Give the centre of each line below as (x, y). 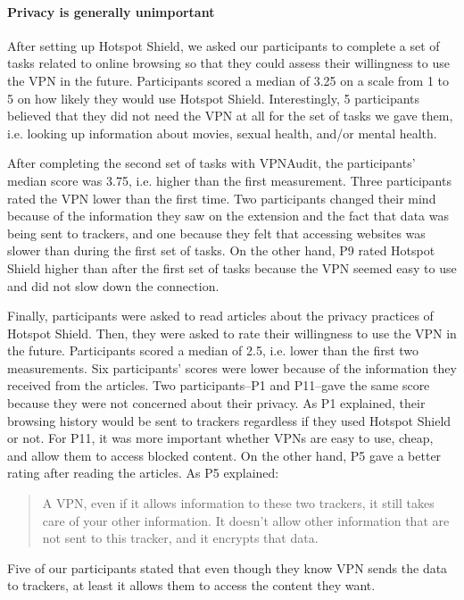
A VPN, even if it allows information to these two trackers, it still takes (238, 503)
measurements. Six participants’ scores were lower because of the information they (232, 367)
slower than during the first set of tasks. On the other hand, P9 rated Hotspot (221, 250)
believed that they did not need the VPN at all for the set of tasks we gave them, (230, 116)
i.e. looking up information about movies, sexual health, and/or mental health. (222, 133)
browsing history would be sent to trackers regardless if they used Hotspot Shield (229, 420)
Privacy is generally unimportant (111, 11)
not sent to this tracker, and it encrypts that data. (180, 538)
